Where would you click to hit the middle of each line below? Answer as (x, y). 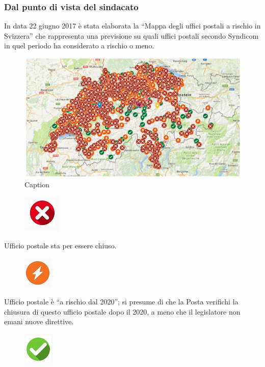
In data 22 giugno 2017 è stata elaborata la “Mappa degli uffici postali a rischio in (132, 26)
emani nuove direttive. (39, 321)
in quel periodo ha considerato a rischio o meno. (79, 46)
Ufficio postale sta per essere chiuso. (60, 245)
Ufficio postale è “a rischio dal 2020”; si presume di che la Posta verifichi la (121, 302)
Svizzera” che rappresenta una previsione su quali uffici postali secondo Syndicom (131, 35)
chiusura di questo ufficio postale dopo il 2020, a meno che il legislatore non (122, 311)
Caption (37, 184)
